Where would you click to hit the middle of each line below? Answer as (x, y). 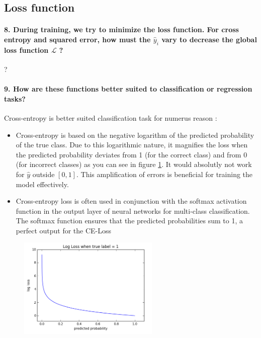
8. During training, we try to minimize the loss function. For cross (121, 29)
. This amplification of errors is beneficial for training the (164, 174)
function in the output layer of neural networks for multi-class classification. (133, 210)
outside (43, 174)
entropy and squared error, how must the (77, 39)
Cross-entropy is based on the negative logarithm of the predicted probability (135, 135)
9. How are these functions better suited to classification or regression (128, 89)
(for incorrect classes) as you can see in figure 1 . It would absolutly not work (134, 164)
